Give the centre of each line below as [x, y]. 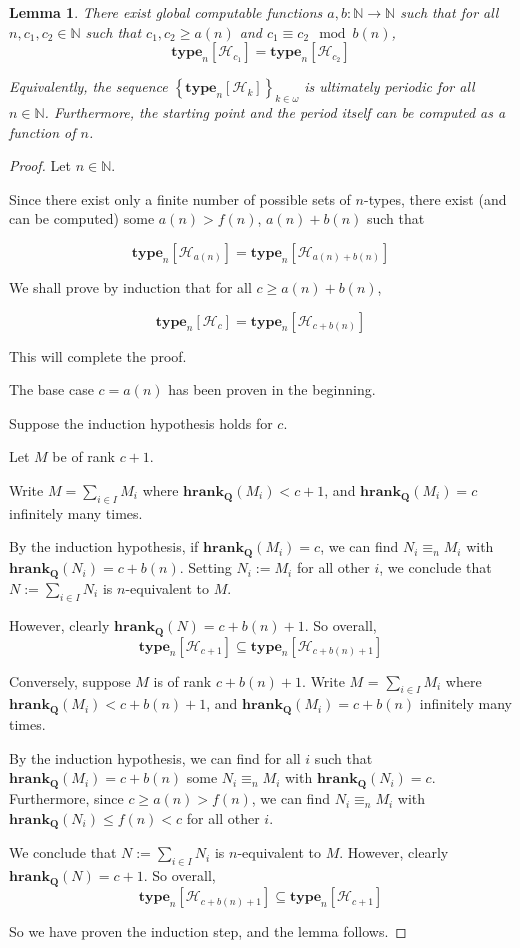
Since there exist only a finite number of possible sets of [180, 198]
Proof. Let [40, 165]
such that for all [449, 12]
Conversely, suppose [70, 680]
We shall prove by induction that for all [130, 286]
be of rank [83, 456]
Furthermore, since [66, 798]
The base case [51, 389]
